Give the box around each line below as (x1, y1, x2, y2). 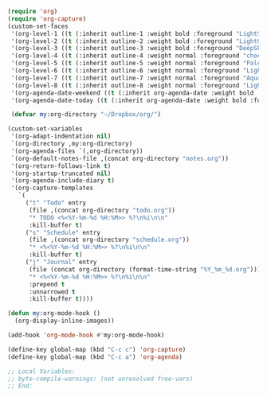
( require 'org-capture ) (7, 14, 87, 23)
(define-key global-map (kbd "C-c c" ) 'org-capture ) (7, 345, 187, 353)
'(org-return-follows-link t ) (10, 162, 112, 170)
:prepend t (28, 280, 65, 288)
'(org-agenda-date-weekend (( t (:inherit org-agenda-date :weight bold (10, 88, 254, 97)
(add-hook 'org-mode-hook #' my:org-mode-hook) (7, 331, 165, 339)
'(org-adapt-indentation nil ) (10, 132, 112, 141)
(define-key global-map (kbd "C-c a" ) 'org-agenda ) (7, 352, 183, 361)
